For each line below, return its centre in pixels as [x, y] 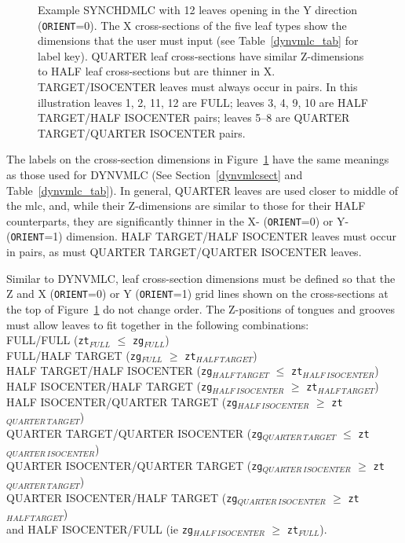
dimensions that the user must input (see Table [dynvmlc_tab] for [198, 40]
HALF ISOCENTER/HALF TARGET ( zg [109, 386]
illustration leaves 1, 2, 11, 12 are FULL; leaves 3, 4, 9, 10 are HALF [203, 102]
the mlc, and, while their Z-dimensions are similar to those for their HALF [186, 205]
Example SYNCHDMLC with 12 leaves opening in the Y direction [198, 9]
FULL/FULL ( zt [48, 340]
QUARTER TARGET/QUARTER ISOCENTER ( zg [135, 433]
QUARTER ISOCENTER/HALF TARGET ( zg [122, 497]
